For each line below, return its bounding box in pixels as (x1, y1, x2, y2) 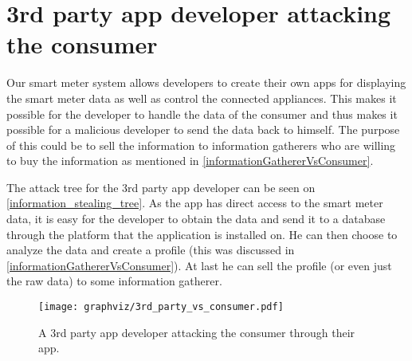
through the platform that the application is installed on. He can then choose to (6, 226, 398, 242)
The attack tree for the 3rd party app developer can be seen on (6, 179, 316, 195)
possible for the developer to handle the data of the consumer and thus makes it (6, 105, 398, 122)
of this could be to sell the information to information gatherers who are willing (6, 136, 396, 153)
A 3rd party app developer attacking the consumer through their (38, 324, 355, 340)
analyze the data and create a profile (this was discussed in (6, 241, 295, 258)
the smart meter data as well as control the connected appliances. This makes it (6, 89, 397, 106)
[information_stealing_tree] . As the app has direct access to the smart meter (6, 194, 383, 211)
